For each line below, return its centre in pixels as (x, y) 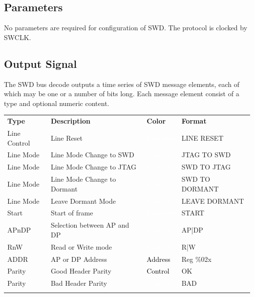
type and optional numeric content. (57, 103)
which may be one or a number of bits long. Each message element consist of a (122, 94)
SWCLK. (18, 37)
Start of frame (72, 213)
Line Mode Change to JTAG (94, 167)
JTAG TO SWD (206, 155)
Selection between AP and (90, 225)
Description (70, 121)
